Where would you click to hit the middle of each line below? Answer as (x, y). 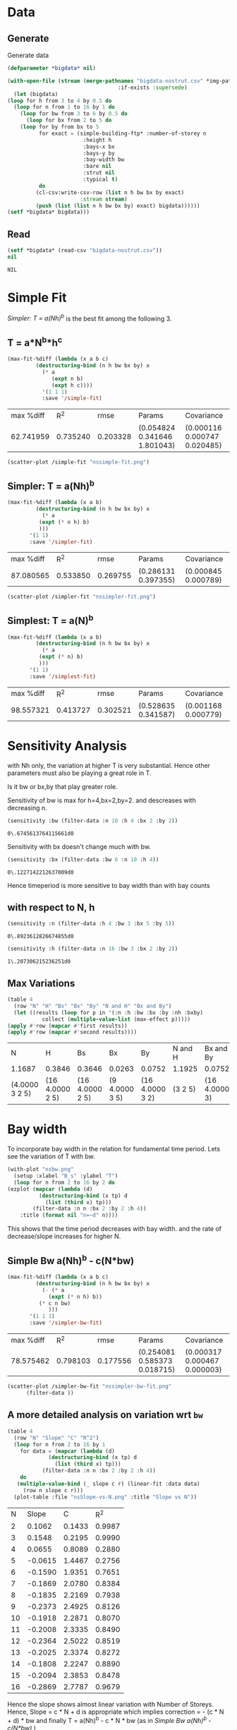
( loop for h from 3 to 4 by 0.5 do (60, 101)
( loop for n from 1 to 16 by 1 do (64, 107)
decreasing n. (27, 807)
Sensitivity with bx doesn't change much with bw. (79, 846)
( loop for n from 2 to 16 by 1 (60, 1444)
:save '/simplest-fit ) (63, 676)
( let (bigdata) (36, 94)
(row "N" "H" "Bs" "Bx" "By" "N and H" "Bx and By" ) (93, 1006)
